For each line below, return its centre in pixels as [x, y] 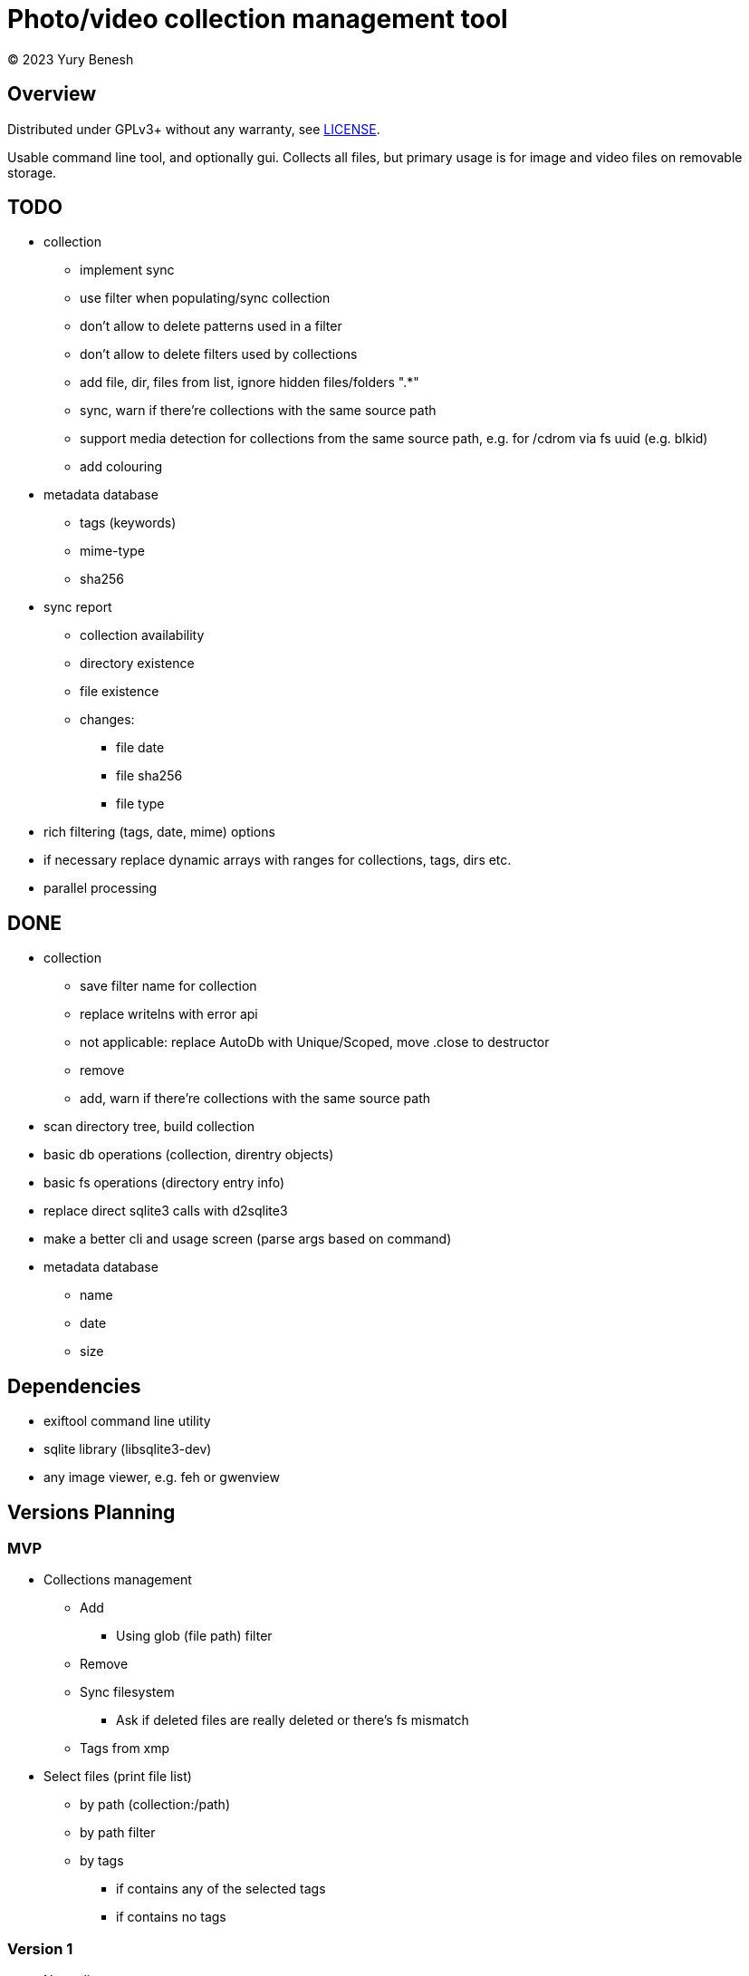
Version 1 [40, 1948]
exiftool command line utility [127, 1421]
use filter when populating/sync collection [205, 298]
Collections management [118, 1580]
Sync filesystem [127, 1692]
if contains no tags [171, 1917]
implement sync [127, 270]
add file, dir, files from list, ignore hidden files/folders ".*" [250, 383]
